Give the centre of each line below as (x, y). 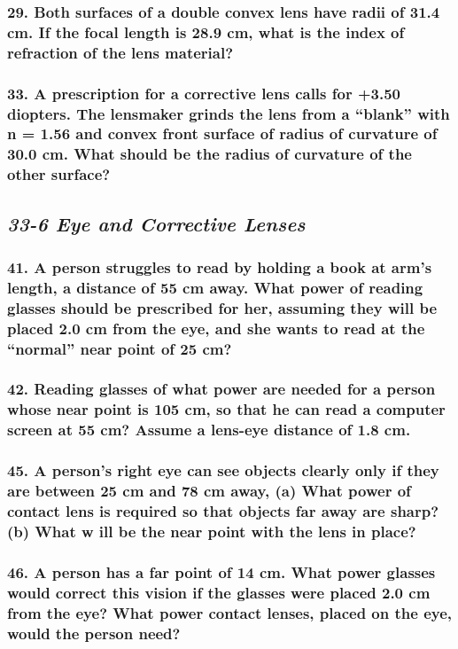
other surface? (59, 174)
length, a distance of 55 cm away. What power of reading (215, 287)
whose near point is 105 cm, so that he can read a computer (226, 409)
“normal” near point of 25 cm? (120, 348)
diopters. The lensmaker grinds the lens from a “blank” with (229, 113)
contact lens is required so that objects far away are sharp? (223, 510)
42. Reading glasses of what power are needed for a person (221, 389)
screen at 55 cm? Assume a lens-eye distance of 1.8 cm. (209, 430)
